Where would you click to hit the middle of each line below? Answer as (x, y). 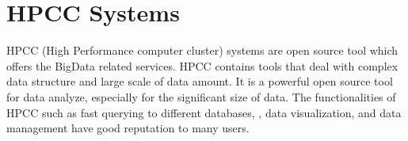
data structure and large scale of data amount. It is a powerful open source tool (200, 81)
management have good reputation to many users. (128, 128)
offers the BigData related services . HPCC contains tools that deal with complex (202, 65)
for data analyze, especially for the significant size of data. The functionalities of (201, 96)
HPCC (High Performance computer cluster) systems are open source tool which (202, 50)
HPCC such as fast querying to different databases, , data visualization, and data (204, 112)
